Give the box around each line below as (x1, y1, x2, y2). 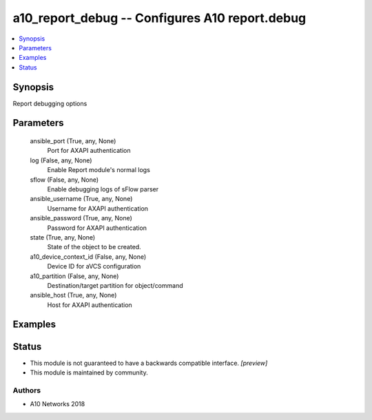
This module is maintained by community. (30, 368, 148, 377)
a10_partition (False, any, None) (30, 272, 119, 280)
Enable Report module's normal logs (47, 166, 151, 174)
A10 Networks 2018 (30, 400, 85, 408)
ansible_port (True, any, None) (30, 137, 116, 145)
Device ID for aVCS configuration (47, 262, 141, 271)
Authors (12, 386, 41, 395)
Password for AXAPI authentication (47, 224, 147, 232)
